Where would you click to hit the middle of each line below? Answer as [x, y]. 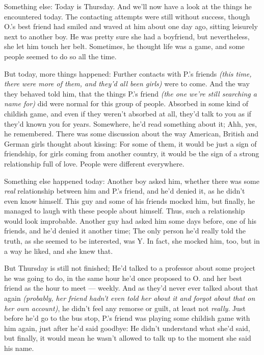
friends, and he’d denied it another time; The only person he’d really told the [125, 231]
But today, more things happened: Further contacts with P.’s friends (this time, [128, 73]
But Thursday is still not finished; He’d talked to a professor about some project [130, 268]
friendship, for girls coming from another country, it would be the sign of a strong [132, 153]
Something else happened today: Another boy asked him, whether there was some [132, 181]
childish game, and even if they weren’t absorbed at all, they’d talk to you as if [128, 113]
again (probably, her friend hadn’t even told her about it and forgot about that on [130, 298]
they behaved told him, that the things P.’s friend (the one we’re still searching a [130, 93]
